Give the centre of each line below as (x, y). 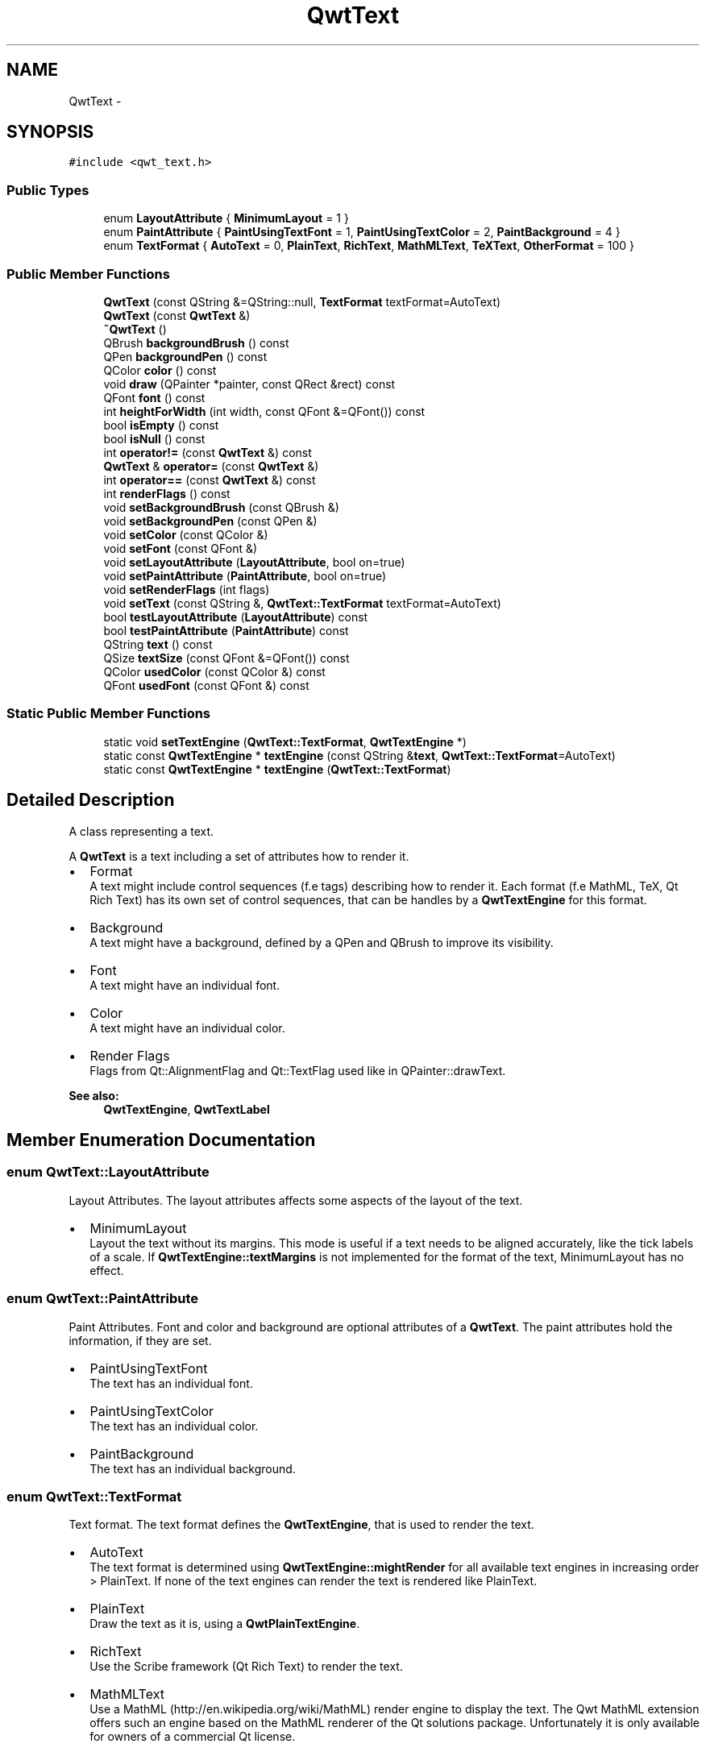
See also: (94, 1095)
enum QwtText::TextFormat (94, 1496)
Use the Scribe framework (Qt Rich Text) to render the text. (246, 1667)
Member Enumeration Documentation (161, 1140)
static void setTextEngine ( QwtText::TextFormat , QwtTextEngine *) (285, 741)
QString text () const (158, 644)
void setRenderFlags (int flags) (187, 589)
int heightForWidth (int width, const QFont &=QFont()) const (264, 411)
